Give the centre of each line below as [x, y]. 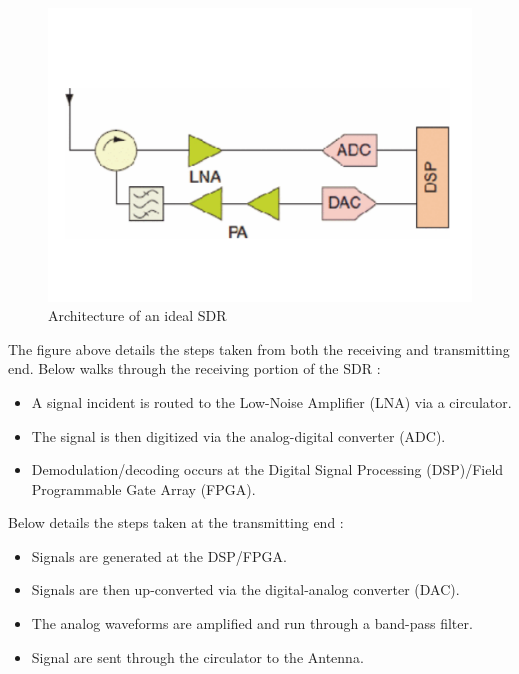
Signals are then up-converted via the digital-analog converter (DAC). [245, 589]
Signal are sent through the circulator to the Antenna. [197, 656]
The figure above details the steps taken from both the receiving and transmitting [259, 348]
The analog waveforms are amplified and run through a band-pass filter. [252, 623]
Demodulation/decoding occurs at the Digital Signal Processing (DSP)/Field [267, 469]
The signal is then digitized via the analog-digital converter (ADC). [238, 435]
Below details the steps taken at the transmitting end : [176, 522]
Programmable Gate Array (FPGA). [143, 488]
